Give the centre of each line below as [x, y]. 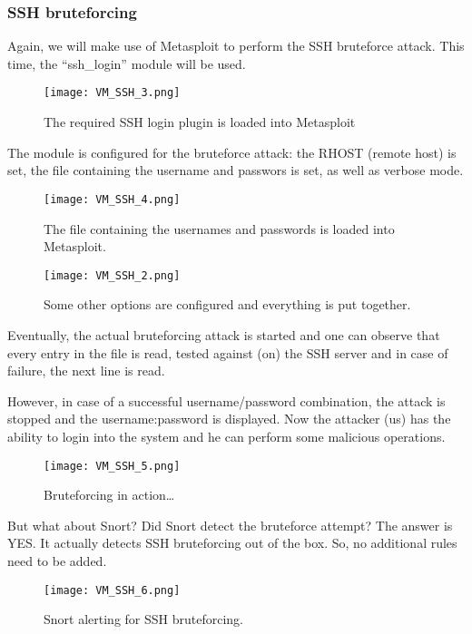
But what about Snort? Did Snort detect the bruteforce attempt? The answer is [230, 525]
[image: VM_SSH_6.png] [112, 590]
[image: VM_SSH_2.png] [112, 275]
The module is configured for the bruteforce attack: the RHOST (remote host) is [232, 152]
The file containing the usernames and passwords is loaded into [219, 228]
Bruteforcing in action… [109, 495]
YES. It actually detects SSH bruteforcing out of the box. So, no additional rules [232, 543]
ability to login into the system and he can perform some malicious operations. [226, 436]
